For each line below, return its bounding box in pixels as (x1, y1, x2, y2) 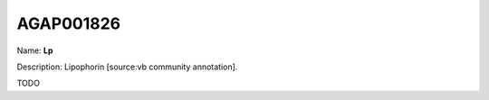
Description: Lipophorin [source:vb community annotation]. (16, 61, 238, 72)
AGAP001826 (16, 14, 121, 33)
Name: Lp (16, 45, 53, 56)
